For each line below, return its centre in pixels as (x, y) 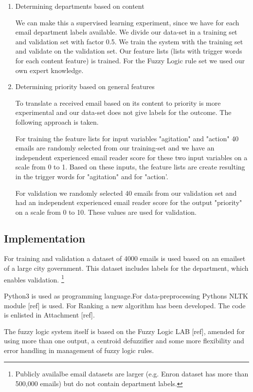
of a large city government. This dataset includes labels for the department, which (126, 268)
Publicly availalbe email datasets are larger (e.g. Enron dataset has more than (132, 374)
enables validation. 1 (34, 279)
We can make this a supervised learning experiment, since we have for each (127, 22)
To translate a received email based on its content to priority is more (118, 103)
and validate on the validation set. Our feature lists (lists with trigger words (129, 51)
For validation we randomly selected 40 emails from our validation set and (126, 193)
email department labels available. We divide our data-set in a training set (126, 32)
